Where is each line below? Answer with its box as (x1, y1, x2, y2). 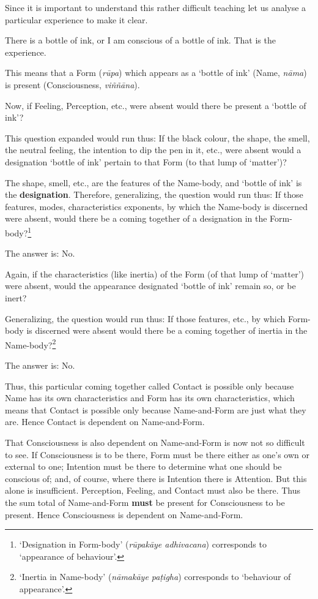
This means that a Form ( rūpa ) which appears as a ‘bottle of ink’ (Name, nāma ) (5, 66, 307, 79)
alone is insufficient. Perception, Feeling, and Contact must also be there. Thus (5, 484, 301, 497)
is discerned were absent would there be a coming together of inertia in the (26, 324, 308, 337)
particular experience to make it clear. (5, 13, 148, 26)
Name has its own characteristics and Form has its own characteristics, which (5, 391, 295, 404)
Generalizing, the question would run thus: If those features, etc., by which (5, 312, 286, 325)
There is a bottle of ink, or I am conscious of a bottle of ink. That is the (5, 34, 276, 47)
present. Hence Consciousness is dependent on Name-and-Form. (5, 508, 243, 521)
